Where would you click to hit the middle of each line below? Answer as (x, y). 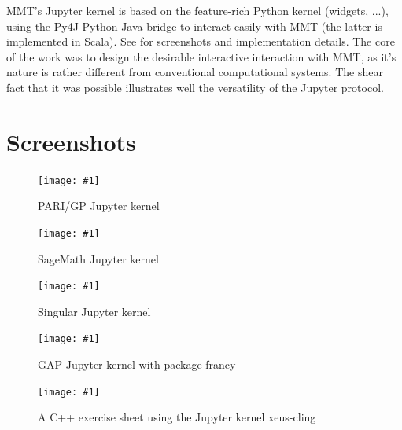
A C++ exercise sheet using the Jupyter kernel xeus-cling (177, 417)
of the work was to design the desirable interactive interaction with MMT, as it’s (201, 56)
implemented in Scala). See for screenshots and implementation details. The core (201, 41)
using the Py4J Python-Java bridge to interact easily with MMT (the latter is (194, 26)
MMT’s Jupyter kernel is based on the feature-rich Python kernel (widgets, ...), (197, 10)
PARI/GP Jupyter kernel (99, 206)
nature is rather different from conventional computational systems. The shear (195, 72)
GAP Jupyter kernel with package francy (137, 364)
